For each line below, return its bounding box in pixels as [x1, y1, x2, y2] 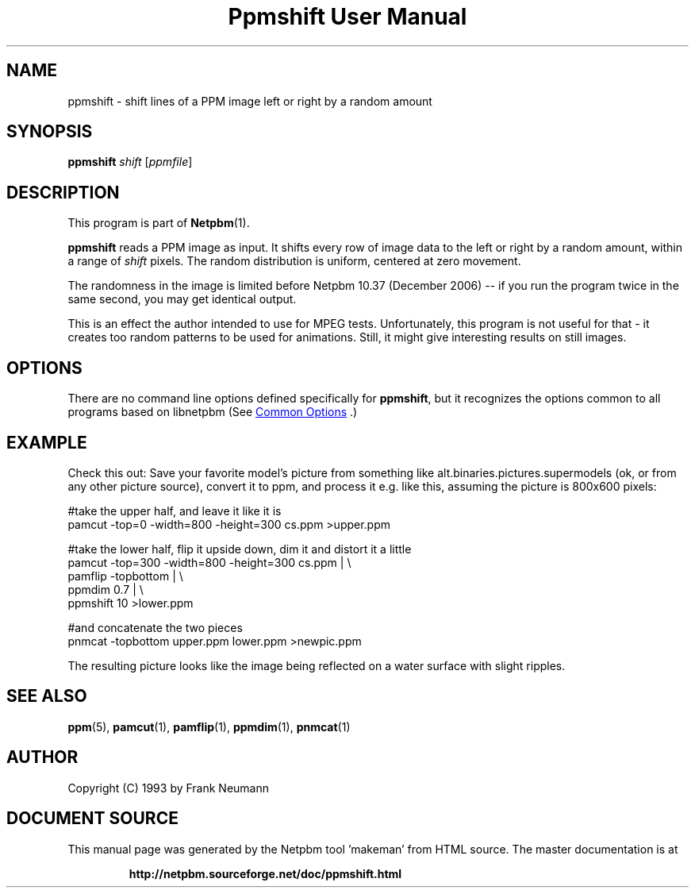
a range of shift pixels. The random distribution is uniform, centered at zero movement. [67, 254, 521, 268]
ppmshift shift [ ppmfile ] [67, 155, 193, 169]
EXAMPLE [6, 432, 87, 453]
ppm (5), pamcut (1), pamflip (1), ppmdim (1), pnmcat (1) [67, 719, 351, 734]
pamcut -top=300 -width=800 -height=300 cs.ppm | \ [67, 555, 351, 569]
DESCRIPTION [6, 182, 120, 202]
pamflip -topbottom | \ [67, 568, 183, 583]
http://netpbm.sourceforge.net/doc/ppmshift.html [129, 866, 402, 881]
